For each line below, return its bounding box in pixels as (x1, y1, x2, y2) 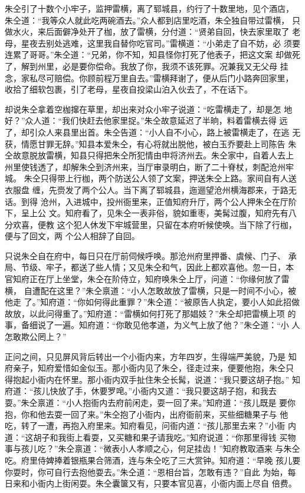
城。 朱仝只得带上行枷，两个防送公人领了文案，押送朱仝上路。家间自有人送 (5, 172, 297, 184)
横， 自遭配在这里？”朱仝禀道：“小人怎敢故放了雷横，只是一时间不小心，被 (5, 284, 296, 296)
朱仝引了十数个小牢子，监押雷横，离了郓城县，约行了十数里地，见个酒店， (5, 2, 294, 14)
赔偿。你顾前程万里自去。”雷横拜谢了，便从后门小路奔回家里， (54, 71, 294, 84)
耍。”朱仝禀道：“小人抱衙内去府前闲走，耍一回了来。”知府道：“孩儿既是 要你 (5, 396, 296, 408)
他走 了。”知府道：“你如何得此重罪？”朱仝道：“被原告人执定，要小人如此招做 (5, 296, 300, 308)
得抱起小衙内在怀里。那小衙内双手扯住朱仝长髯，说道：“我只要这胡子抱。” (5, 373, 290, 385)
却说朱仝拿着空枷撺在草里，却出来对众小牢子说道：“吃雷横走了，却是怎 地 (5, 102, 293, 115)
